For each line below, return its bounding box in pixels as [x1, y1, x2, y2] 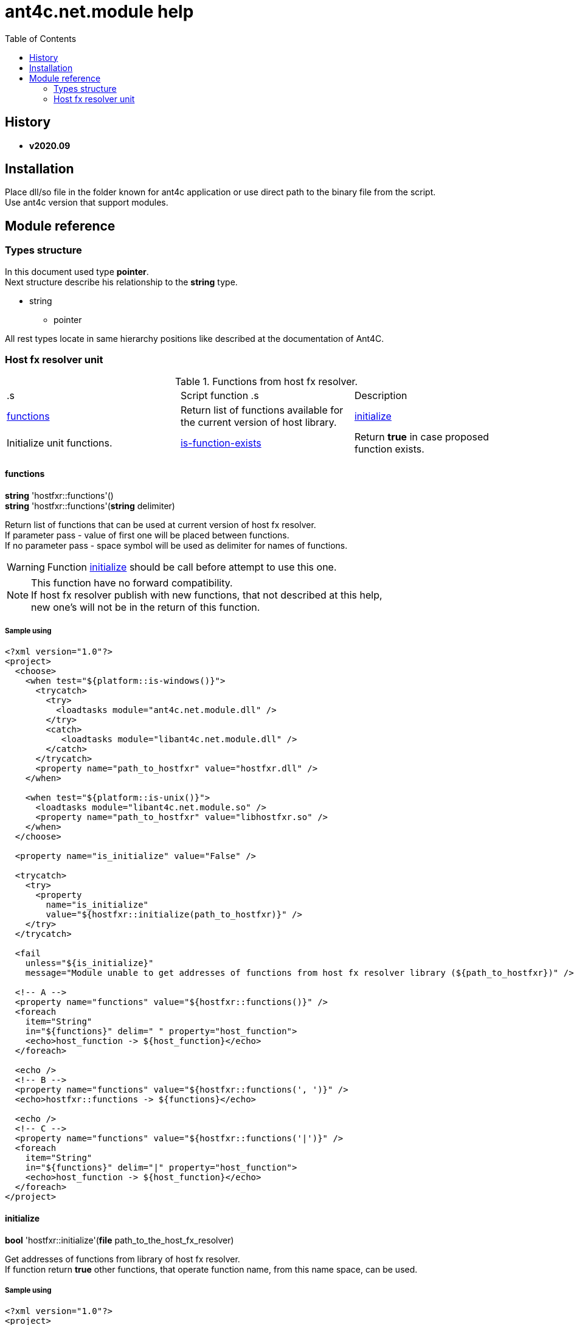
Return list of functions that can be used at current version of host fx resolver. [5, 519, 316, 530]
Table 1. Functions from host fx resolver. [175, 375, 358, 388]
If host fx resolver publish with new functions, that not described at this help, [31, 588, 382, 601]
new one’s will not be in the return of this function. [31, 600, 260, 613]
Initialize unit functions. [7, 437, 112, 450]
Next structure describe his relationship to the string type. [5, 276, 238, 287]
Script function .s [180, 389, 259, 402]
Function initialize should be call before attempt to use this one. [47, 560, 337, 573]
